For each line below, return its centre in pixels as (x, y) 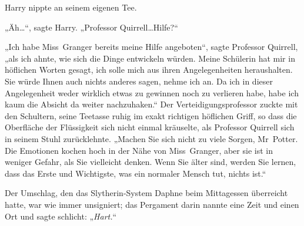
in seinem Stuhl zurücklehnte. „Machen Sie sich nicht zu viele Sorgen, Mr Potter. (151, 138)
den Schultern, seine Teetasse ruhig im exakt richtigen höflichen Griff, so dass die (151, 115)
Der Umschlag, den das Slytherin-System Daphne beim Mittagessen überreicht (146, 193)
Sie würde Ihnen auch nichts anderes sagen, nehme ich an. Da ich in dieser (139, 81)
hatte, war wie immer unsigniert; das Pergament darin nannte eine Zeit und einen (152, 204)
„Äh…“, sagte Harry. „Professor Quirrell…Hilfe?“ (91, 27)
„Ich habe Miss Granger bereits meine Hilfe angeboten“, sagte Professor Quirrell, (151, 47)
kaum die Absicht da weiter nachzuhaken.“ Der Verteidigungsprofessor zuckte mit (151, 104)
